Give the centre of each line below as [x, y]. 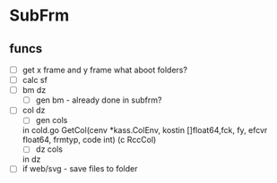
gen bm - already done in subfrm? [99, 100]
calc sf [35, 80]
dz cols [49, 149]
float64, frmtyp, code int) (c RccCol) [89, 140]
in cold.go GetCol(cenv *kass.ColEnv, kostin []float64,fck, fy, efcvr [145, 130]
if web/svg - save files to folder [80, 169]
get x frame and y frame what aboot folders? [105, 70]
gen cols [52, 121]
